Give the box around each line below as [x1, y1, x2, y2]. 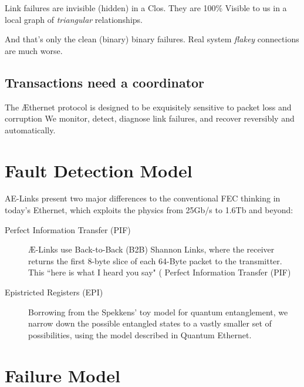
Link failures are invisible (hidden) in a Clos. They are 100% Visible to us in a [5, 2, 287, 14]
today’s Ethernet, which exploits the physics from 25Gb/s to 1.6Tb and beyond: [5, 204, 293, 216]
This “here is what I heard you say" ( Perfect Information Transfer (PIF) [28, 266, 291, 278]
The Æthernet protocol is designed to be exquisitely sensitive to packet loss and [5, 100, 292, 113]
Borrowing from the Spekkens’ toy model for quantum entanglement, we [28, 305, 288, 318]
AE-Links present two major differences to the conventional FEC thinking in [5, 192, 281, 204]
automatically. [5, 123, 56, 136]
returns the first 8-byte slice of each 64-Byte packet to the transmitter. [28, 254, 282, 267]
